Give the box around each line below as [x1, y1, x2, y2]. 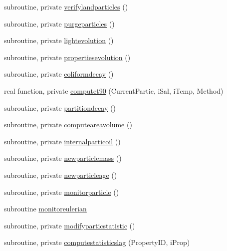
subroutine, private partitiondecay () [4, 102, 116, 113]
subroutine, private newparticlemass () [4, 153, 122, 163]
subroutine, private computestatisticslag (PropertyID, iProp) [4, 237, 190, 247]
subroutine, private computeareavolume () [4, 119, 132, 130]
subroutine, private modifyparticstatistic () [4, 220, 135, 230]
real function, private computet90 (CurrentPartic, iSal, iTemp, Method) [4, 85, 224, 96]
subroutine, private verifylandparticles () [4, 2, 128, 12]
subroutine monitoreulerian [4, 203, 87, 214]
